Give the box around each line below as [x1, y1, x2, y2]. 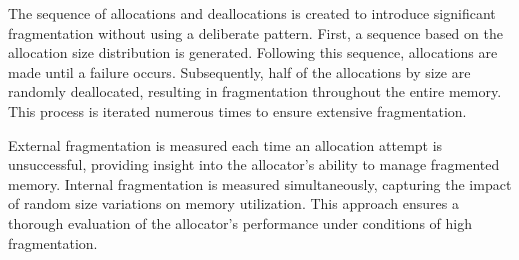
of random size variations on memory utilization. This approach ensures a [8, 193, 459, 214]
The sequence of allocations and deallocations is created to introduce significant [8, 3, 496, 23]
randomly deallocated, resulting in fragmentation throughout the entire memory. [8, 81, 502, 102]
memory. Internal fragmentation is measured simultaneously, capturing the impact [8, 173, 512, 194]
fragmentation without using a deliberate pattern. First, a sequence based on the [8, 22, 503, 43]
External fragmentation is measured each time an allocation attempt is [8, 134, 443, 155]
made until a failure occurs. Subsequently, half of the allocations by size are [8, 61, 471, 82]
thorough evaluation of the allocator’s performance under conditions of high [8, 212, 472, 233]
